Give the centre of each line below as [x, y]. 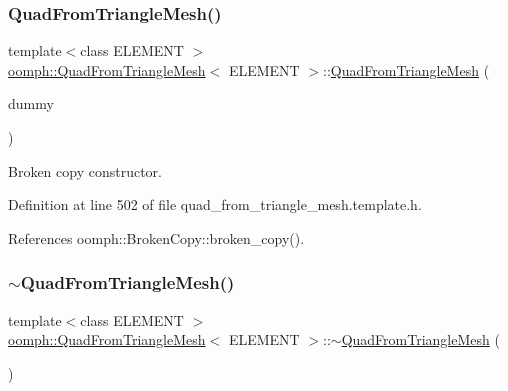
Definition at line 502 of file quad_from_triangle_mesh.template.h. [215, 204]
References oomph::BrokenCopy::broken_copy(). [156, 237]
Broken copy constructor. [85, 170]
